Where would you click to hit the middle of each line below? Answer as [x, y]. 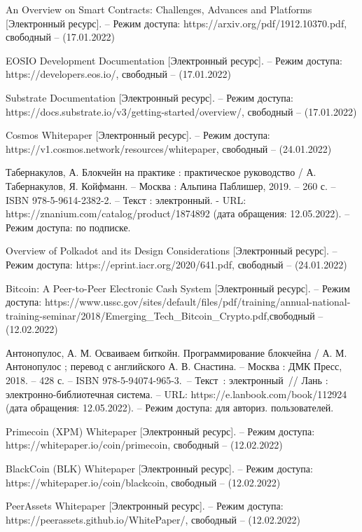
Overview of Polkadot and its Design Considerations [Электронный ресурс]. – [172, 251]
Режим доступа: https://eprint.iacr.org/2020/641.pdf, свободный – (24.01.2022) [176, 264]
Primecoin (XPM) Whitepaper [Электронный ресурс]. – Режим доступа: [160, 431]
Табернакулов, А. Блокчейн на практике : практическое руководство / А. [161, 172]
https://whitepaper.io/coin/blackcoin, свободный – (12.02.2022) [143, 482]
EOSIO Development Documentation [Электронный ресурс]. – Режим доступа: [174, 60]
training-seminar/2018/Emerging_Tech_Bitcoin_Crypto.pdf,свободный [160, 315]
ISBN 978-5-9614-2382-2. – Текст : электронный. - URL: [126, 199]
